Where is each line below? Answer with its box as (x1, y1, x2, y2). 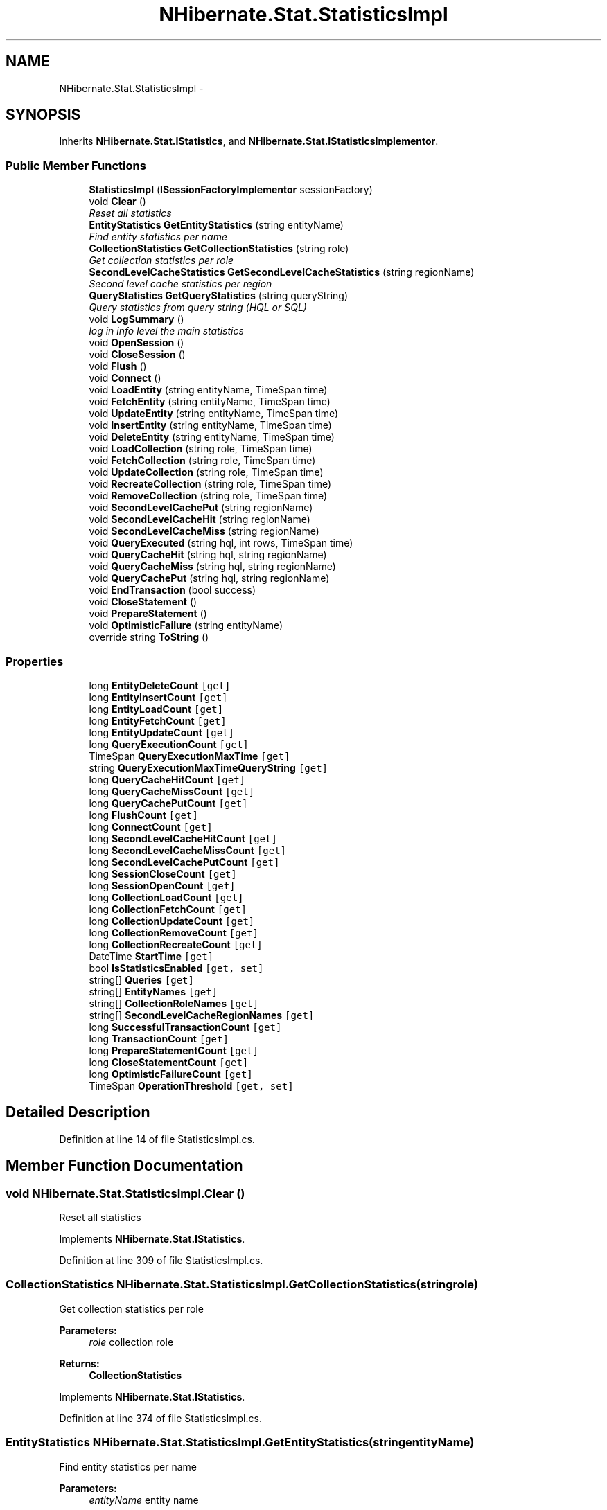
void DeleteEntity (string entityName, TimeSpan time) (89, 431, 335, 443)
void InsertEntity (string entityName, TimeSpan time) (89, 419, 332, 432)
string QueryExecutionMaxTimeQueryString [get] (89, 761, 328, 774)
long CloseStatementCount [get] (89, 1056, 249, 1068)
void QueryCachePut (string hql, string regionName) (89, 572, 330, 585)
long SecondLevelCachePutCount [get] (89, 855, 280, 868)
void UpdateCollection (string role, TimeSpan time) (89, 466, 324, 479)
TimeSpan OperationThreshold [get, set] (89, 1079, 294, 1092)
